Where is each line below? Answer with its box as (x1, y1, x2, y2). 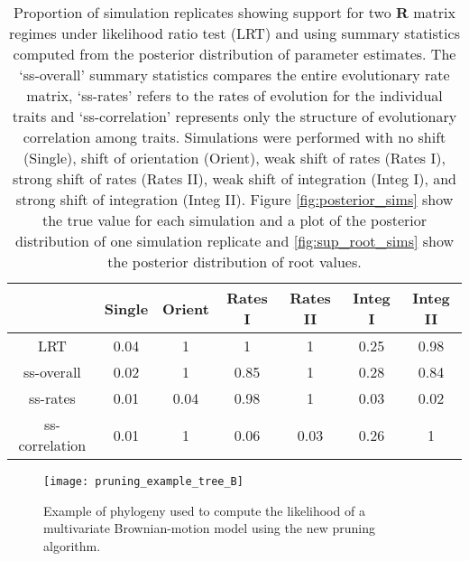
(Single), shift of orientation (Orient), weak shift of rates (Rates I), (23, 147, 446, 168)
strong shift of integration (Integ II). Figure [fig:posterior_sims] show (15, 189, 454, 210)
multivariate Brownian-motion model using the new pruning (43, 519, 375, 538)
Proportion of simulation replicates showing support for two (14, 2, 391, 23)
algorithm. (43, 536, 101, 555)
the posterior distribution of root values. (107, 251, 362, 272)
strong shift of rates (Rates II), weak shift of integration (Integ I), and (13, 168, 456, 189)
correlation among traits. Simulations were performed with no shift (23, 126, 446, 147)
